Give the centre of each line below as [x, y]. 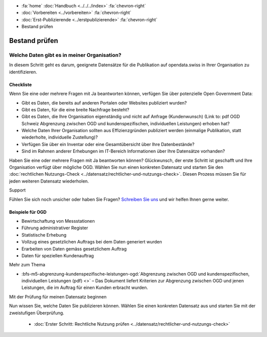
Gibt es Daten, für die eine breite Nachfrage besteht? [75, 109]
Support [17, 190]
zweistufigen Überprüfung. [37, 313]
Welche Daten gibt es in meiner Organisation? [65, 55]
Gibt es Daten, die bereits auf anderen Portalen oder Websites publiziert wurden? [104, 103]
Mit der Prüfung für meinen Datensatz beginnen [58, 296]
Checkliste [21, 85]
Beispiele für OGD [28, 212]
